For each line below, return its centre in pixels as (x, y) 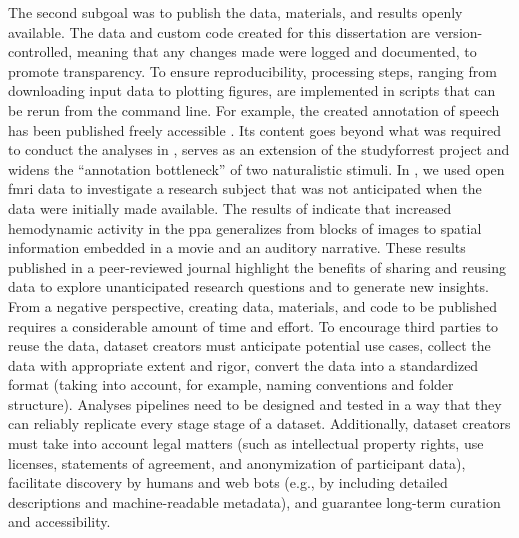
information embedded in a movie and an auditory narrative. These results (237, 247)
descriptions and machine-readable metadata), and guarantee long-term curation (254, 501)
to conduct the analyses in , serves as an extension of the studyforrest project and (259, 149)
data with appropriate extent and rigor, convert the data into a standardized (243, 364)
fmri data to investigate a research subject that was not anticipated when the (245, 188)
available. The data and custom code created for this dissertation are (219, 31)
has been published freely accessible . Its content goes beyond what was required (254, 129)
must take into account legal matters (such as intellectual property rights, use (246, 443)
